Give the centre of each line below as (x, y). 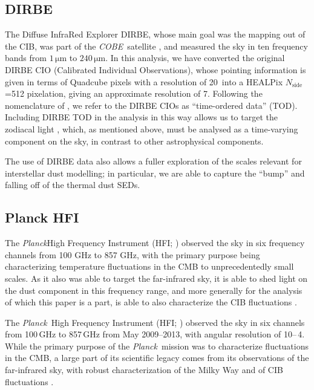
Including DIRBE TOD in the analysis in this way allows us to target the (141, 117)
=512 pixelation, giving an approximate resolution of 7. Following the (134, 93)
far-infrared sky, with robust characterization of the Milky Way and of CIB (144, 370)
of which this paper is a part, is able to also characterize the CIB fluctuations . (151, 302)
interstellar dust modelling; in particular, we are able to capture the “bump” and (155, 173)
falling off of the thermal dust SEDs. (73, 185)
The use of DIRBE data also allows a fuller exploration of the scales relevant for (153, 161)
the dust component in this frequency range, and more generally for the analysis (154, 290)
